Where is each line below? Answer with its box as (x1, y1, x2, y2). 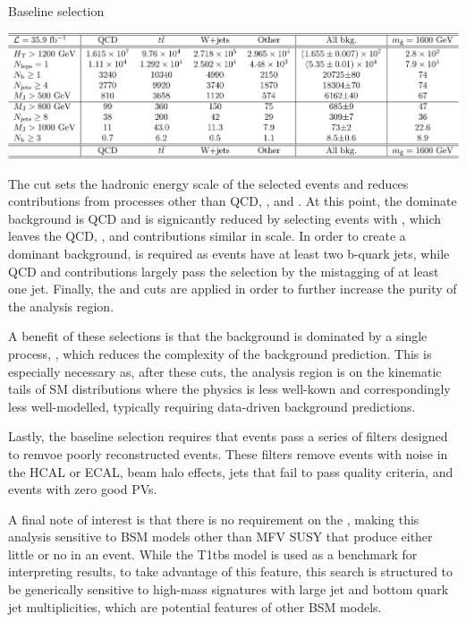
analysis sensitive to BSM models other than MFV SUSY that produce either (8, 527, 433, 546)
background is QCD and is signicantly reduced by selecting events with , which (8, 209, 442, 227)
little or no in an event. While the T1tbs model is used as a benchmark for (8, 544, 418, 563)
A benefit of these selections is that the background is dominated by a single (8, 327, 428, 345)
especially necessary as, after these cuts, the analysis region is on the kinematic (8, 362, 442, 380)
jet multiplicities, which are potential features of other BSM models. (8, 597, 382, 616)
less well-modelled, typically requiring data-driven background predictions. (8, 396, 416, 415)
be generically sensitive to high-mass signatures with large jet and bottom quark (8, 580, 449, 599)
